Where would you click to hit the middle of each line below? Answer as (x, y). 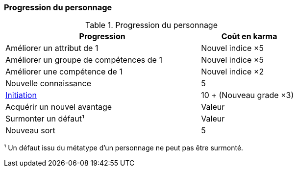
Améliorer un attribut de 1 (52, 48)
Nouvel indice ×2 (233, 72)
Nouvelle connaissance (48, 84)
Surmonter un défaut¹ (45, 119)
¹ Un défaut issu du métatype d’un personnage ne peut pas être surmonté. (124, 148)
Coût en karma (249, 37)
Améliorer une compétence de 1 (64, 72)
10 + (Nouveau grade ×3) (247, 95)
